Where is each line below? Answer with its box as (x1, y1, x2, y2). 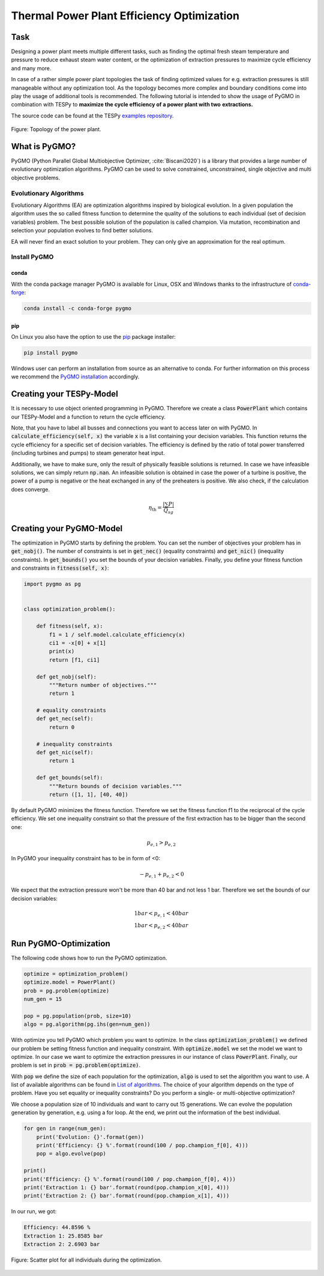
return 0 (49, 724, 75, 730)
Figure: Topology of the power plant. (11, 126, 101, 133)
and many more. (11, 64, 52, 72)
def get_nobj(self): (36, 673, 97, 680)
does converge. (11, 485, 50, 493)
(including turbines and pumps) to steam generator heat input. (11, 449, 165, 457)
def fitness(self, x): (36, 623, 103, 630)
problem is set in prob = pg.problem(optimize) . (11, 1062, 141, 1069)
